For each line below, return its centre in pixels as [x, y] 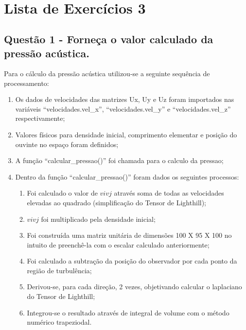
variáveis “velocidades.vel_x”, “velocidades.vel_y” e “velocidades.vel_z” [123, 108]
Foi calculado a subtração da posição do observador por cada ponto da [132, 261]
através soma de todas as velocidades [169, 193]
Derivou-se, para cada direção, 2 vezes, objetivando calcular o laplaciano [134, 287]
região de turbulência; [59, 270]
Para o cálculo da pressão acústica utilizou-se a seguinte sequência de [107, 73]
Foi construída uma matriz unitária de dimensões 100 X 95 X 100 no [129, 235]
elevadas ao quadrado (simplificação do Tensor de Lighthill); [117, 202]
